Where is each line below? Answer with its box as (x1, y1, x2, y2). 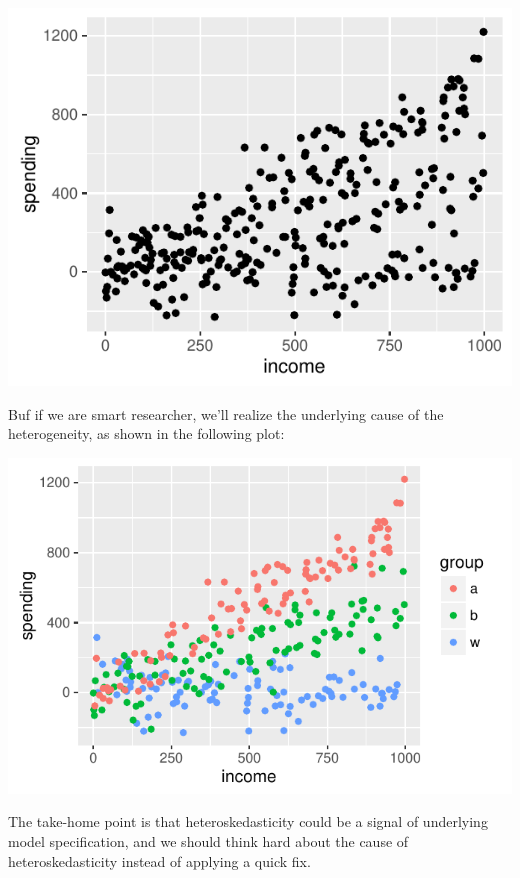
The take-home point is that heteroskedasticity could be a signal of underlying (8, 811, 488, 832)
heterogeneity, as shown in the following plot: (8, 423, 285, 444)
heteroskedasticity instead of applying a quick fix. (8, 850, 311, 871)
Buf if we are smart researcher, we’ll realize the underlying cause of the (8, 403, 444, 424)
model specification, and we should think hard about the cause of (8, 830, 409, 851)
